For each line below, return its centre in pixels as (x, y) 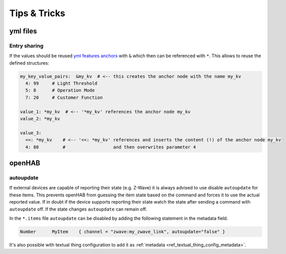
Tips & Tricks (37, 13)
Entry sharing (27, 45)
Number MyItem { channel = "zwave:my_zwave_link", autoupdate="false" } (123, 232)
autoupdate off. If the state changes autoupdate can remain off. (78, 209)
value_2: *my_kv (40, 119)
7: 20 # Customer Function (64, 97)
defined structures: (29, 63)
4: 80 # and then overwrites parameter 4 (111, 147)
